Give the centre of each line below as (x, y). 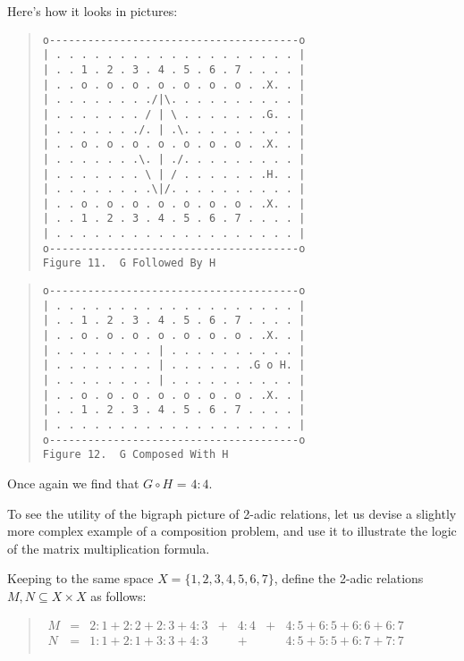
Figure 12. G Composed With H (135, 455)
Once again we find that (73, 483)
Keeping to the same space (80, 578)
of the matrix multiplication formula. (109, 548)
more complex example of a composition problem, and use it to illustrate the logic (232, 531)
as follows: (118, 595)
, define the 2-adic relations (349, 578)
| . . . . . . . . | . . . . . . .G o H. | (174, 365)
